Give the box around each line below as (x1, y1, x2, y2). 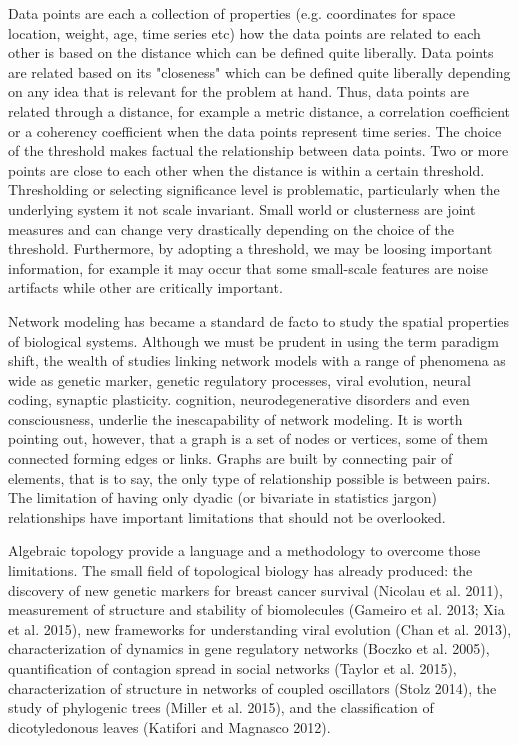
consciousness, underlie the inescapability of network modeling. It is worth (8, 408, 463, 429)
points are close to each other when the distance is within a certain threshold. (8, 159, 485, 180)
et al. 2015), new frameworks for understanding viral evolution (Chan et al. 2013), (8, 618, 512, 639)
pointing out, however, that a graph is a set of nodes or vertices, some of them (8, 428, 489, 449)
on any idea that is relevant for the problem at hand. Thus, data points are (8, 81, 469, 102)
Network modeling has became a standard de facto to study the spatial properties (8, 310, 510, 331)
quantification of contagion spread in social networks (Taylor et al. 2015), (8, 658, 457, 678)
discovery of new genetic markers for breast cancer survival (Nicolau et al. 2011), (8, 579, 503, 600)
